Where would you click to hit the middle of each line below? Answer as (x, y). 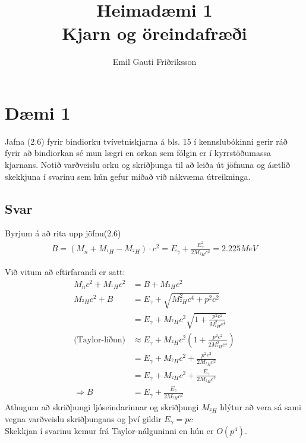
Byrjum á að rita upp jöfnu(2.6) (63, 233)
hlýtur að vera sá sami (261, 407)
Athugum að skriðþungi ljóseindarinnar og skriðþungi (102, 407)
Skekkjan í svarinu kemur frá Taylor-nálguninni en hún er (109, 431)
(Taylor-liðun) (100, 340)
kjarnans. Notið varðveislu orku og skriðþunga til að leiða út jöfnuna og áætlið (147, 165)
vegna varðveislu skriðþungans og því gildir (83, 418)
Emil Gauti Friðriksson (154, 62)
